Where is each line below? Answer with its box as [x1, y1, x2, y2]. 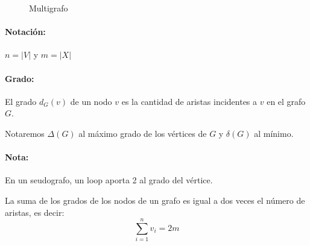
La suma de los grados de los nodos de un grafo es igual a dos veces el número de [5, 194, 305, 206]
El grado [5, 95, 37, 107]
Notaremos [5, 127, 45, 139]
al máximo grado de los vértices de [78, 127, 207, 139]
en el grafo [267, 95, 306, 107]
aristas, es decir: [5, 206, 65, 218]
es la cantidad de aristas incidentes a [121, 95, 258, 107]
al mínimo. [254, 127, 294, 139]
